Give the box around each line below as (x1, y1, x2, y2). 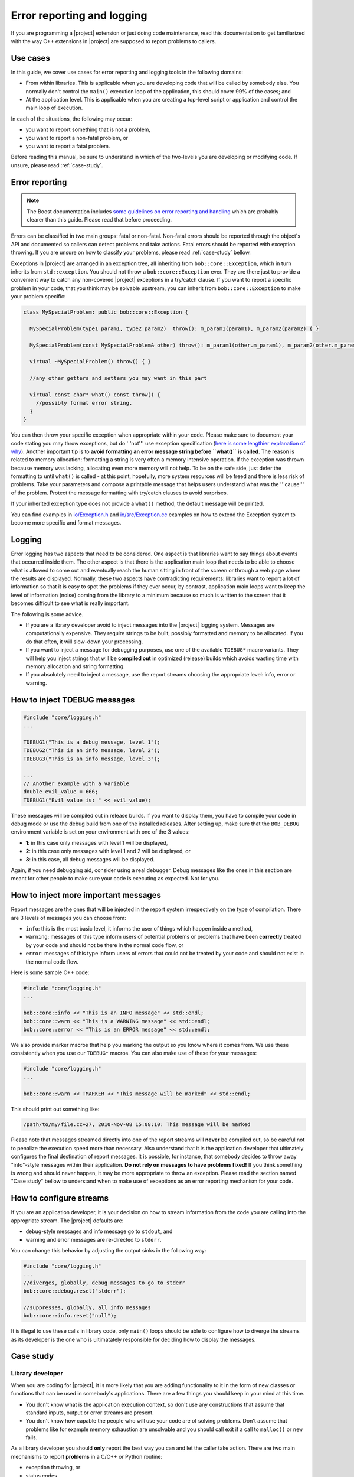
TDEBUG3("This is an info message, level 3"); (23, 755, 160, 762)
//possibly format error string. (35, 399, 133, 406)
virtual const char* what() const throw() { (29, 391, 160, 398)
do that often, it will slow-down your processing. (25, 638, 143, 645)
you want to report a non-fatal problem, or (25, 134, 129, 141)
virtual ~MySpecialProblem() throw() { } (29, 358, 152, 365)
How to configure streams (11, 1193, 109, 1203)
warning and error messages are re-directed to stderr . (25, 1236, 162, 1243)
